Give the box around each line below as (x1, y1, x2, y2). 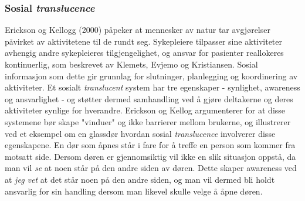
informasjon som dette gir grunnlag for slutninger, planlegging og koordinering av (5, 69, 298, 82)
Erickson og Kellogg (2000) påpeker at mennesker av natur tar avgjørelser (5, 24, 270, 36)
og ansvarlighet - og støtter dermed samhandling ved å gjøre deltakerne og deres (5, 92, 293, 105)
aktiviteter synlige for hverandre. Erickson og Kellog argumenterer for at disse (5, 104, 286, 116)
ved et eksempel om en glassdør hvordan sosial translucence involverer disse (5, 127, 276, 139)
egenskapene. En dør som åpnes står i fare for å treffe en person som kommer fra (5, 139, 296, 151)
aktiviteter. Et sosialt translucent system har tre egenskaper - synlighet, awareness (5, 81, 300, 93)
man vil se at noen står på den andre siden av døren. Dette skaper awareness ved (5, 162, 297, 174)
